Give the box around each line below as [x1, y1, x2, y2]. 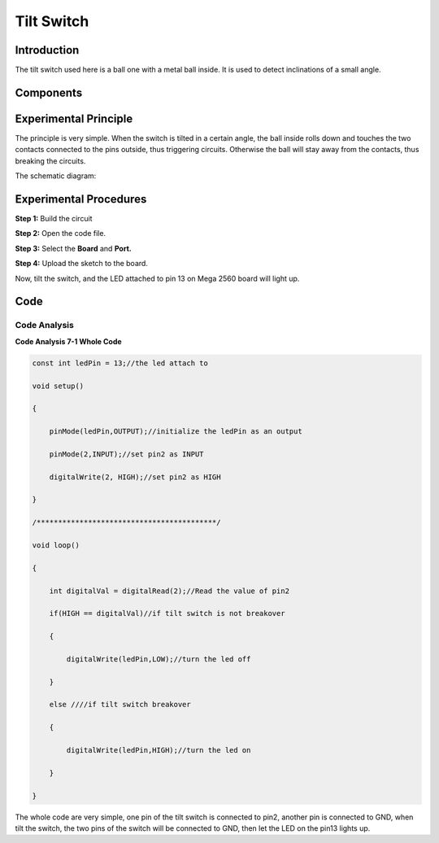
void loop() [32, 541, 80, 550]
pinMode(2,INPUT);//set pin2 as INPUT [49, 449, 204, 459]
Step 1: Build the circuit [15, 214, 93, 224]
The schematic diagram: [15, 171, 97, 181]
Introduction [15, 43, 80, 57]
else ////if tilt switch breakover [49, 700, 191, 710]
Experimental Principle [15, 111, 133, 125]
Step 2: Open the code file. [15, 229, 106, 238]
